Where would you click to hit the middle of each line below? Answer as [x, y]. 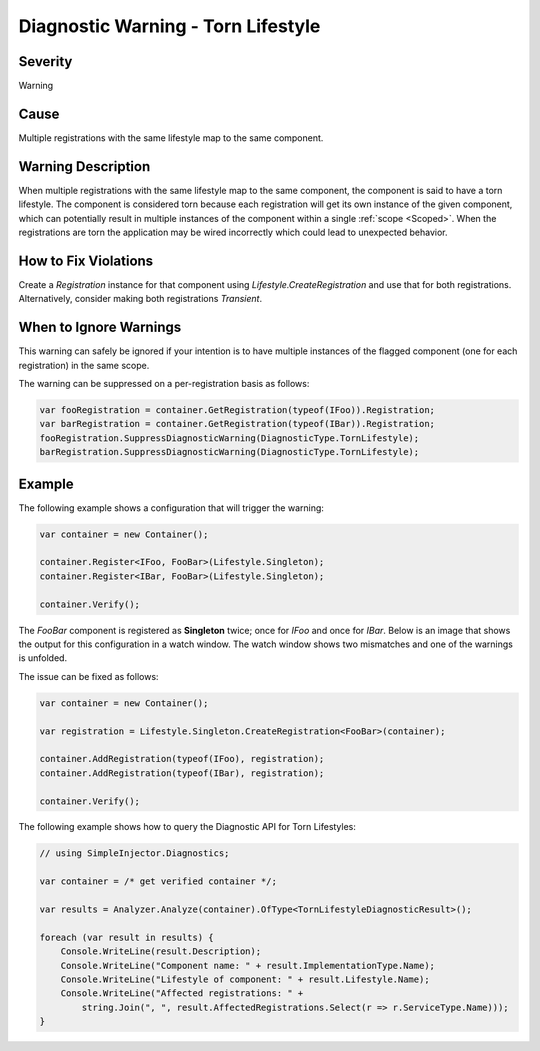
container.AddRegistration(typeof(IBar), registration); [182, 773]
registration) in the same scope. [84, 365]
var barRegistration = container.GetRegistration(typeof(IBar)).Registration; [237, 424]
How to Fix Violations [86, 260]
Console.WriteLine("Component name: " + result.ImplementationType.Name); [247, 965]
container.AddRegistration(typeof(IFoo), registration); [182, 759]
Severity [45, 61]
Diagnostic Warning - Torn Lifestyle [169, 26]
